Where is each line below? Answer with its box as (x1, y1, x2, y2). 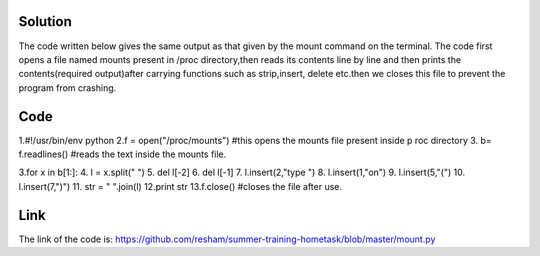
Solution (18, 13, 72, 30)
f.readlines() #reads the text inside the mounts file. (18, 148, 227, 160)
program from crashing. (18, 81, 117, 94)
